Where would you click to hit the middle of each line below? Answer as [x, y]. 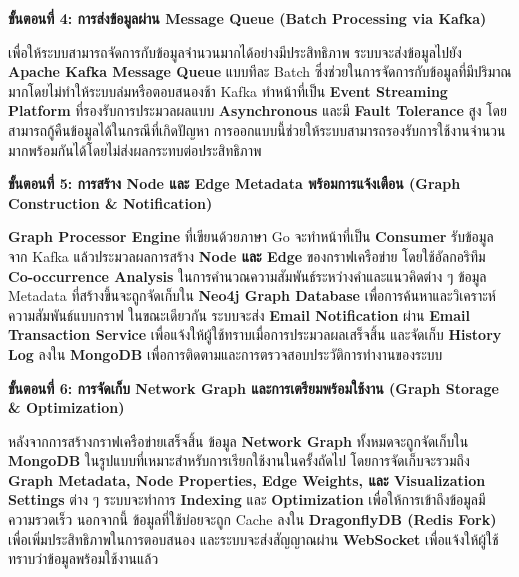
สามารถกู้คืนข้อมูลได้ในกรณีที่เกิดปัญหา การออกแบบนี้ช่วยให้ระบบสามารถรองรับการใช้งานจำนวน [257, 129]
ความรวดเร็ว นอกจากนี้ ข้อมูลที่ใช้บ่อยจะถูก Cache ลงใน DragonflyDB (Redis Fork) [252, 519]
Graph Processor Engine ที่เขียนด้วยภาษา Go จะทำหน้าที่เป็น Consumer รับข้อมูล [251, 236]
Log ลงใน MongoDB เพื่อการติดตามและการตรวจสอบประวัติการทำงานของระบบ [225, 353]
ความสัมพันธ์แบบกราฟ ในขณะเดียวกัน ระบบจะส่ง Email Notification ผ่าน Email [239, 314]
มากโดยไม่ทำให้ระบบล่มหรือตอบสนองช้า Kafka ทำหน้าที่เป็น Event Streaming [228, 90]
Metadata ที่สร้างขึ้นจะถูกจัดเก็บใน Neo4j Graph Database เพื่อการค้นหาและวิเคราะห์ [252, 295]
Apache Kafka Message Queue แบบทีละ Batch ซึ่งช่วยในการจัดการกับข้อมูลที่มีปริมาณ [260, 71]
